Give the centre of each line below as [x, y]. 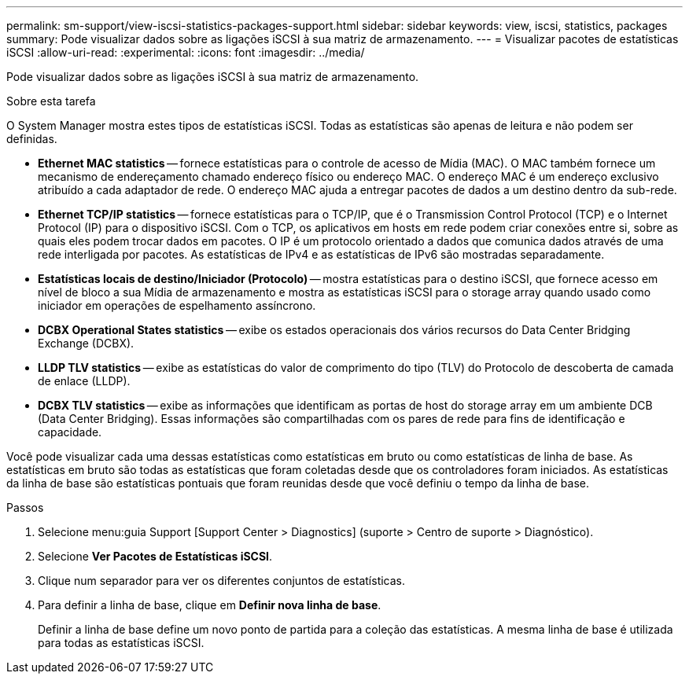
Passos [25, 507]
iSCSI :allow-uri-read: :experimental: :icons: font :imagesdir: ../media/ [186, 52]
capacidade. [70, 432]
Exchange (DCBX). [86, 343]
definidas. [32, 139]
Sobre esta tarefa [51, 101]
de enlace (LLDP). [84, 381]
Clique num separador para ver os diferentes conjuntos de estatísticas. [222, 581]
